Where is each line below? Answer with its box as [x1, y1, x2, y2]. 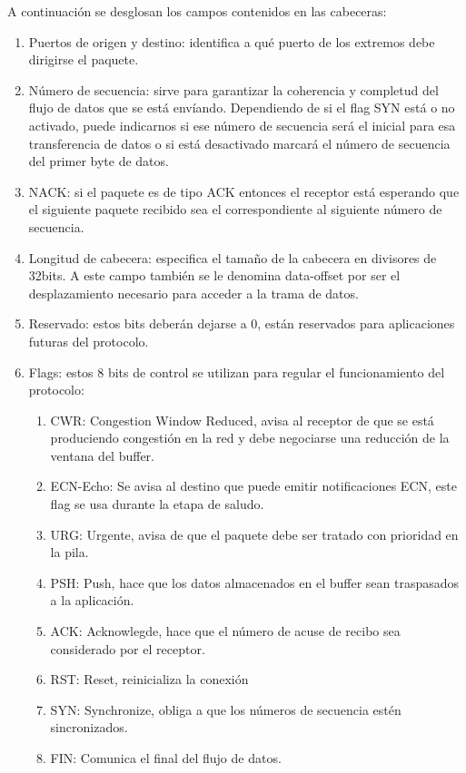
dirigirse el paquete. [28, 50, 139, 69]
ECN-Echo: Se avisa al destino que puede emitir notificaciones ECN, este [50, 476, 457, 495]
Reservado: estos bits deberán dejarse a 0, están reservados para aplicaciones [28, 314, 455, 333]
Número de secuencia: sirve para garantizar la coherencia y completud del [28, 80, 439, 99]
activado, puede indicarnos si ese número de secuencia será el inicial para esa [28, 115, 456, 134]
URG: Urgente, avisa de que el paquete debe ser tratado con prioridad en [50, 524, 459, 543]
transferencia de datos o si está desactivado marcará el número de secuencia [28, 133, 451, 152]
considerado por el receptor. [50, 639, 205, 658]
